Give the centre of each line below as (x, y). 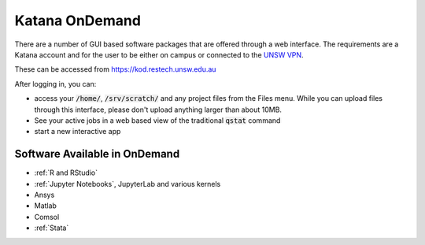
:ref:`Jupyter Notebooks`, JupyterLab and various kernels (128, 184)
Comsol (47, 217)
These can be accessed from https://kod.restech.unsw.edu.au (115, 69)
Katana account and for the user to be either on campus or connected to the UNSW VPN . (159, 54)
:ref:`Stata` (52, 228)
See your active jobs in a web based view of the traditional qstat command (157, 120)
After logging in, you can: (55, 84)
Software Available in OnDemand (97, 154)
